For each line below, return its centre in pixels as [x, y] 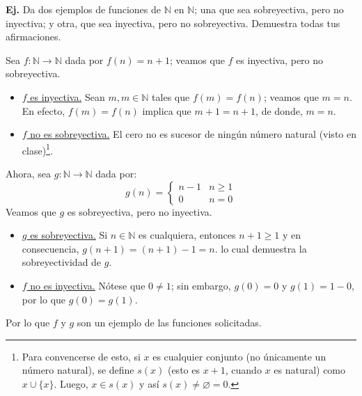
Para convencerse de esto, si [81, 356]
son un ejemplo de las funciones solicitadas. [169, 323]
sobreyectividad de [62, 262]
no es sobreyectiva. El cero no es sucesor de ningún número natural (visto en [193, 134]
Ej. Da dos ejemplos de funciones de [83, 9]
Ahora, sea [29, 173]
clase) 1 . [37, 149]
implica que [167, 110]
